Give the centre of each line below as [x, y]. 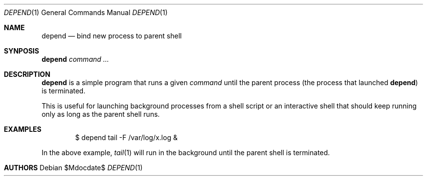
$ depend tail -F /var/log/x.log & [126, 137]
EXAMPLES [23, 129]
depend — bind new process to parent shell [112, 36]
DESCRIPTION [27, 74]
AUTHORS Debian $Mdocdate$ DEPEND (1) [73, 168]
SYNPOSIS [22, 51]
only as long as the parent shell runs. [101, 114]
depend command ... [75, 59]
